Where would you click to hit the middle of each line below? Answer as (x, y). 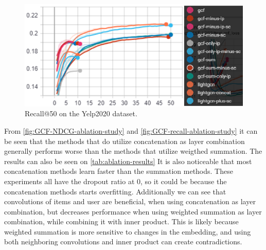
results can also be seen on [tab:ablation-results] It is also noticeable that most (128, 161)
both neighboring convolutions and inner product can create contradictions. (123, 242)
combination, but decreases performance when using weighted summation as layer (133, 211)
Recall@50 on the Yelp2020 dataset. (81, 113)
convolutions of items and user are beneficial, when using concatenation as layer (130, 201)
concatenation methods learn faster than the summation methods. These (119, 171)
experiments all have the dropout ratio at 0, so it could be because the (116, 181)
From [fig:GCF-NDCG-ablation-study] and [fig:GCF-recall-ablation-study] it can (131, 130)
